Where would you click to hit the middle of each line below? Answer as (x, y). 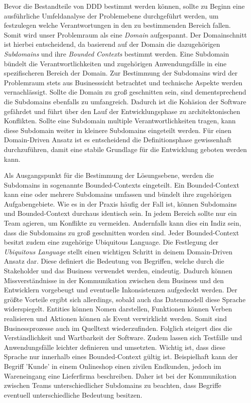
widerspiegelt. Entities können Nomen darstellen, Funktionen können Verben (118, 309)
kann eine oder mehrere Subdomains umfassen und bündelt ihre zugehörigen (118, 194)
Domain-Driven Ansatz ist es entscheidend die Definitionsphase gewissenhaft (118, 140)
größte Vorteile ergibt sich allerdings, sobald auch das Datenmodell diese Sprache (125, 299)
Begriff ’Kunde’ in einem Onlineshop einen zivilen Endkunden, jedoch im (113, 366)
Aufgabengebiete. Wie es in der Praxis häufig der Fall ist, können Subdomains (120, 203)
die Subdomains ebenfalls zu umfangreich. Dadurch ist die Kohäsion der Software (125, 101)
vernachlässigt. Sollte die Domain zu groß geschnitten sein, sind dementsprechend (125, 92)
